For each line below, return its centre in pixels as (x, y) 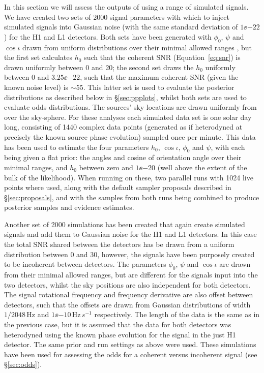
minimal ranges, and (36, 167)
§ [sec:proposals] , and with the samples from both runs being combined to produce (132, 197)
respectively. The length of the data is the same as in (177, 314)
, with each (228, 147)
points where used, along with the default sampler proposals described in (118, 187)
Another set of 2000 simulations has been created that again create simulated (125, 224)
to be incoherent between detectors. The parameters (85, 264)
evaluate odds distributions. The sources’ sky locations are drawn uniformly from (130, 107)
